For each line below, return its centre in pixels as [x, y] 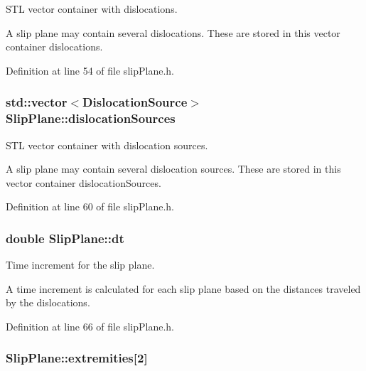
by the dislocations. [48, 302]
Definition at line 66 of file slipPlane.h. [90, 326]
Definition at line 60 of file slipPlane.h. [90, 206]
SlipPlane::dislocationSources [91, 118]
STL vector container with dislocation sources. [107, 145]
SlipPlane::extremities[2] [77, 358]
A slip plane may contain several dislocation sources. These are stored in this [173, 169]
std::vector [37, 102]
